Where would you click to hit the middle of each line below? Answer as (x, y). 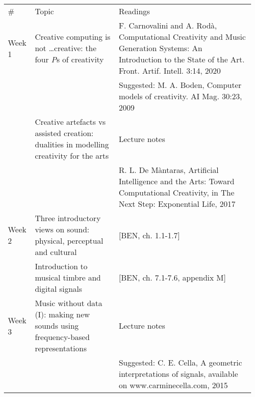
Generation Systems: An (161, 48)
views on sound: (62, 229)
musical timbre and (68, 277)
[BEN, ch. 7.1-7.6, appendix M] (172, 277)
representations (61, 348)
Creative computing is (73, 37)
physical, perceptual (69, 241)
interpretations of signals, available (178, 374)
